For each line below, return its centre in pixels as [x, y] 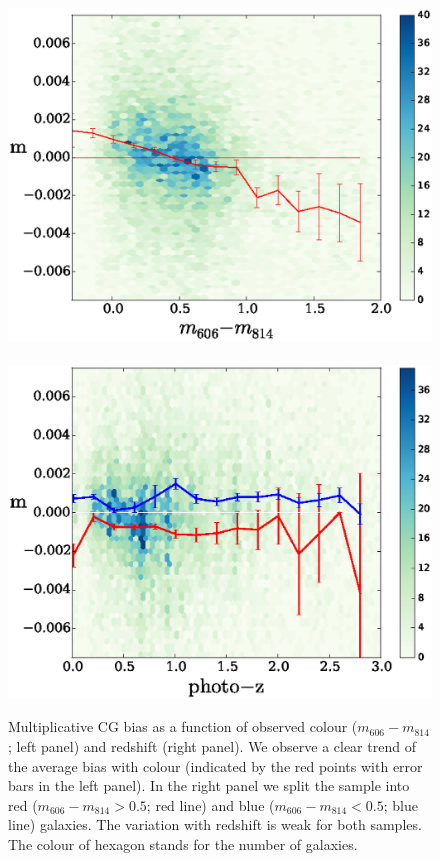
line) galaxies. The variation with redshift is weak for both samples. [215, 824]
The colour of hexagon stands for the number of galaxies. [183, 843]
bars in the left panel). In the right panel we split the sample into [209, 785]
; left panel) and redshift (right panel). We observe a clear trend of [212, 746]
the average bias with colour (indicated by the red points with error [215, 765]
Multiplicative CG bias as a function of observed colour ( [183, 726]
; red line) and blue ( [210, 804]
